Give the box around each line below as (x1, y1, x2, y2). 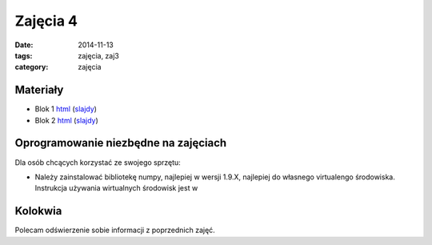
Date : (14, 40, 34, 50)
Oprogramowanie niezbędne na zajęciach (14, 136, 227, 150)
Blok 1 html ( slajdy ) (34, 104, 98, 114)
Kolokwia (14, 204, 62, 218)
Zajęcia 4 (14, 12, 78, 30)
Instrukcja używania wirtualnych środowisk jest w (34, 183, 198, 193)
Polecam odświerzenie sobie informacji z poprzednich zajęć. (14, 225, 215, 235)
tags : (14, 50, 33, 60)
